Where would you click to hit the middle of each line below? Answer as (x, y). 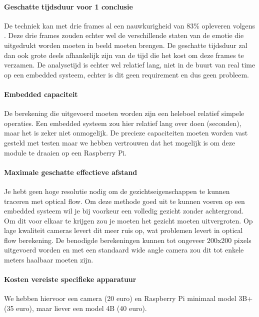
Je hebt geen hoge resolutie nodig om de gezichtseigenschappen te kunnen (117, 191)
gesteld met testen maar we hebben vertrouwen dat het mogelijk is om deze (120, 142)
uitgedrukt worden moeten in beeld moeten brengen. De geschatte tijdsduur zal (126, 45)
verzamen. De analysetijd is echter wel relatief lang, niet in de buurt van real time (130, 65)
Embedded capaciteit (41, 94)
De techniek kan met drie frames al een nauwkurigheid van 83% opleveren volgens (130, 25)
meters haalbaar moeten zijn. (49, 260)
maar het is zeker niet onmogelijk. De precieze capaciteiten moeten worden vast (126, 133)
